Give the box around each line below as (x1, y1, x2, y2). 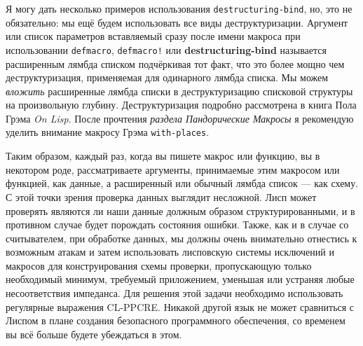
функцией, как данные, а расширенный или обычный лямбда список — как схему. (6, 176, 359, 191)
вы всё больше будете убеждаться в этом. (6, 326, 182, 341)
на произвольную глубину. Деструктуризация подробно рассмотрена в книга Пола (6, 97, 357, 112)
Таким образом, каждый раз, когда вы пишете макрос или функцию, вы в (6, 148, 320, 163)
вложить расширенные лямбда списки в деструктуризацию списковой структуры (6, 83, 353, 98)
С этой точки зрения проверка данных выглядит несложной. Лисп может (6, 189, 317, 204)
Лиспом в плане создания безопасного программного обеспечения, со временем (6, 313, 345, 328)
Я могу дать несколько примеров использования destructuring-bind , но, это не (6, 1, 352, 15)
